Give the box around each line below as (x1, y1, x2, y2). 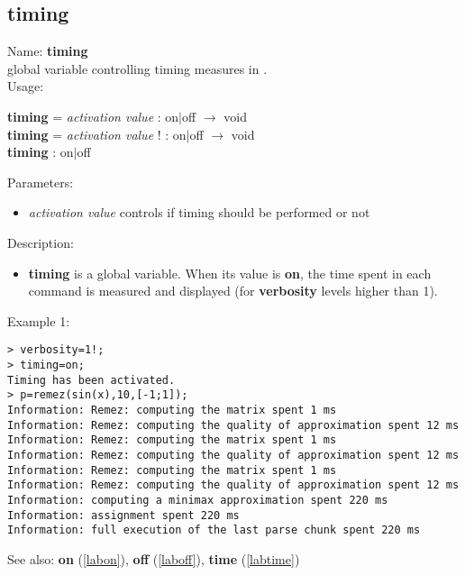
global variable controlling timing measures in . (7, 59, 268, 78)
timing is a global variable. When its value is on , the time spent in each (28, 263, 432, 282)
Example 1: (7, 311, 70, 330)
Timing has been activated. (7, 373, 176, 387)
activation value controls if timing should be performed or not (28, 203, 370, 222)
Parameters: (7, 172, 74, 191)
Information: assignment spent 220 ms (7, 508, 240, 522)
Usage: (7, 77, 44, 96)
